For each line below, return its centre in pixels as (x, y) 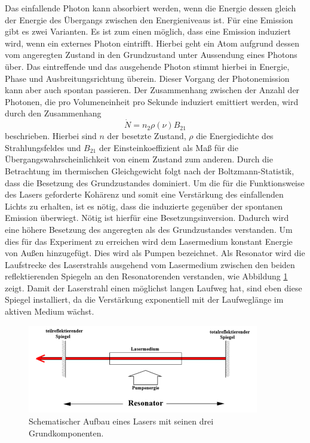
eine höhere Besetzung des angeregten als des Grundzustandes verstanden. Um (149, 229)
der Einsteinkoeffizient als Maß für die (168, 147)
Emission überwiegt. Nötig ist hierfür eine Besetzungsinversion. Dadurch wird (147, 218)
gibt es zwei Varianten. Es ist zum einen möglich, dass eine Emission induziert (148, 31)
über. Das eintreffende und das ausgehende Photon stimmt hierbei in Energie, (147, 66)
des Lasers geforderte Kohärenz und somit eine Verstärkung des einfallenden (144, 194)
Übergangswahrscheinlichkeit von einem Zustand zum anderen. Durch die (139, 159)
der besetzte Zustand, (147, 136)
